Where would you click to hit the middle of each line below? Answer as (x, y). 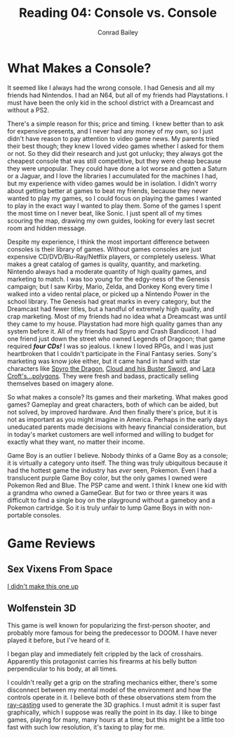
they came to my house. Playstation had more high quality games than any (115, 324)
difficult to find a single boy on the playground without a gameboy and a (111, 500)
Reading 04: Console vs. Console (118, 13)
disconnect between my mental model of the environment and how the (109, 690)
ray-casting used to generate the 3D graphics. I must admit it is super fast (114, 704)
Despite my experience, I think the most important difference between (108, 242)
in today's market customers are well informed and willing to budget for (110, 434)
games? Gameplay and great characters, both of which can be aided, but (113, 404)
